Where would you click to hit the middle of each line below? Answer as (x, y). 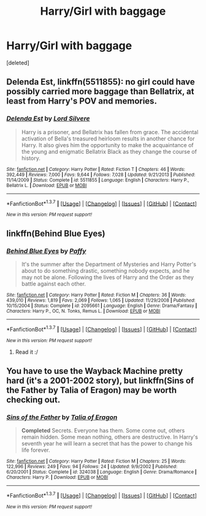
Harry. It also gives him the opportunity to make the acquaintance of (108, 145)
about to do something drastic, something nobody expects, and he (105, 270)
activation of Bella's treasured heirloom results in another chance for (108, 138)
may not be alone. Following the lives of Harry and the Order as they (108, 277)
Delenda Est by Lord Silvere (48, 119)
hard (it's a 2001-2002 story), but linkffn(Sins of (100, 381)
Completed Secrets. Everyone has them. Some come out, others (103, 431)
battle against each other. (54, 284)
